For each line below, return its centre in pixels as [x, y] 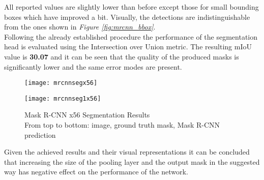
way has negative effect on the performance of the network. [96, 172]
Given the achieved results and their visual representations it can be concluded [127, 152]
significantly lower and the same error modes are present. [93, 66]
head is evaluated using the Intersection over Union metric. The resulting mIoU [128, 47]
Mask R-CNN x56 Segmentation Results [87, 115]
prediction [40, 134]
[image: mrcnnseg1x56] [63, 98]
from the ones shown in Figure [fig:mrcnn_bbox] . [80, 27]
